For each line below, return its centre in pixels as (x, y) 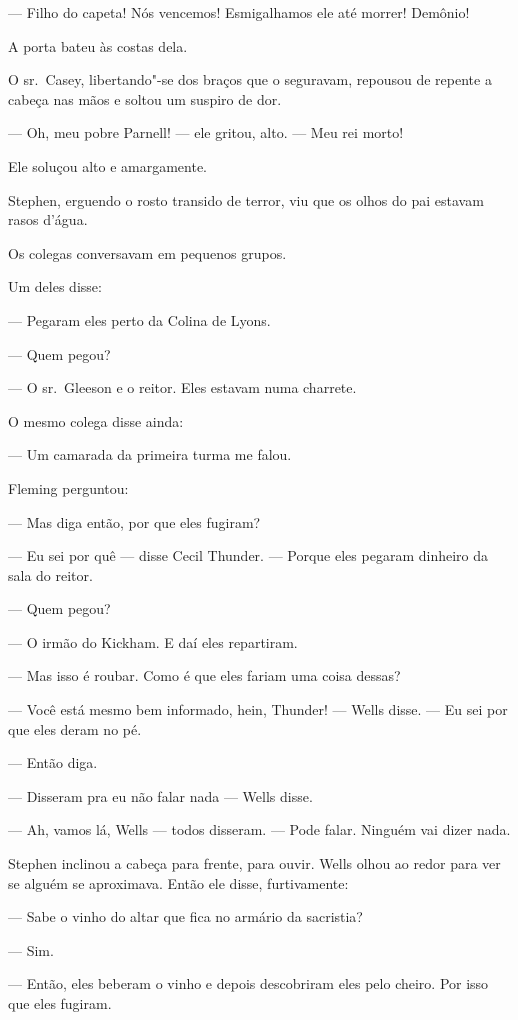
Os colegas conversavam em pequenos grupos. (147, 252)
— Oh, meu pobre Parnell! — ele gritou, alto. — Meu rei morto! (206, 132)
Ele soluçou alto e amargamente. (108, 165)
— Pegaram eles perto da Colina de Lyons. (139, 319)
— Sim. (31, 949)
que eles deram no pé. (75, 728)
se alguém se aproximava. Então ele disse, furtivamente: (178, 882)
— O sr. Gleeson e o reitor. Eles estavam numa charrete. (182, 387)
